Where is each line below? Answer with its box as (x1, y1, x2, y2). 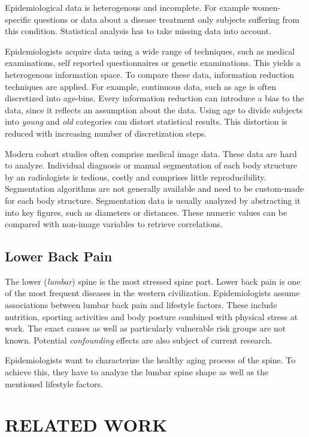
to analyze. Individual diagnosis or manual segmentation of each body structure (5, 159, 298, 171)
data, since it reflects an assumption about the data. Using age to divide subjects (5, 103, 303, 116)
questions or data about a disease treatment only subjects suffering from (34, 13, 299, 25)
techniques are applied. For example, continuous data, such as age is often (5, 80, 276, 92)
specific (5, 13, 32, 25)
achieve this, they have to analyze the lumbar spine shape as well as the (5, 366, 269, 378)
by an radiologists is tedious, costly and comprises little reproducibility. (5, 170, 266, 183)
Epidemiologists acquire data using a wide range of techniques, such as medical (5, 44, 295, 57)
